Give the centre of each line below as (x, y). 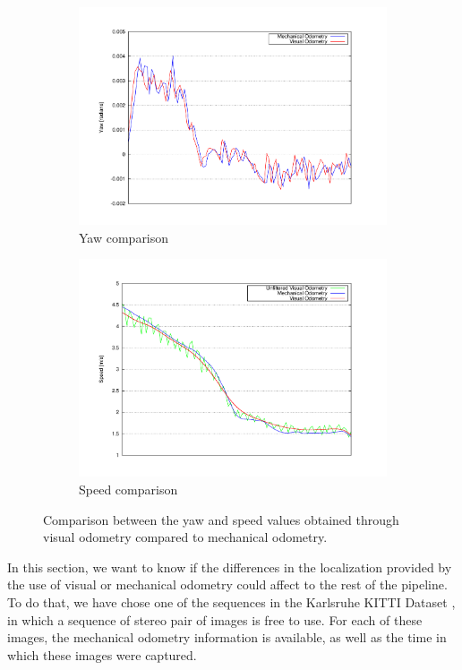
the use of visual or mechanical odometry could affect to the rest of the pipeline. (227, 584)
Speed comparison (128, 489)
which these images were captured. (102, 654)
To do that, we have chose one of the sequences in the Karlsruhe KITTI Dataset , (231, 601)
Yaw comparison (124, 237)
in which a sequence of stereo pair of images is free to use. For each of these (215, 619)
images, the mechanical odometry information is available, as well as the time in (227, 637)
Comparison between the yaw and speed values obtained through (221, 519)
